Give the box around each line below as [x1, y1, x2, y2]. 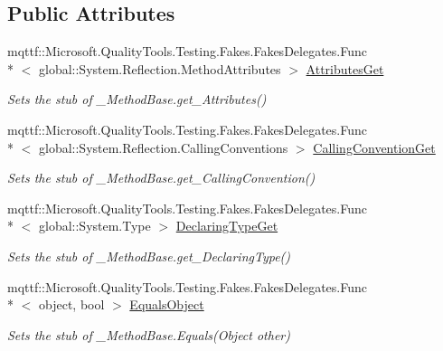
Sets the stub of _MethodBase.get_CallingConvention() [7, 168, 316, 187]
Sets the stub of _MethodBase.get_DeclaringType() [7, 246, 291, 265]
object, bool [38, 295, 105, 314]
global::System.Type [38, 216, 151, 235]
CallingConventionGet [313, 138, 436, 157]
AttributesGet [306, 59, 384, 78]
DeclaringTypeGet [175, 216, 278, 235]
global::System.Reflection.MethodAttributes [38, 59, 281, 78]
